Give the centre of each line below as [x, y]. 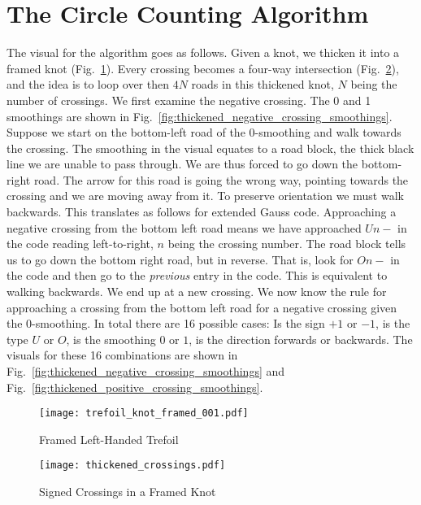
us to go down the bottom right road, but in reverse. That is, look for [180, 259]
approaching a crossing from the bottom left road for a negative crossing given [202, 307]
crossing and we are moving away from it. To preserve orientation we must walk [205, 196]
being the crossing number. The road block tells [287, 244]
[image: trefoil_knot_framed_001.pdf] [144, 414]
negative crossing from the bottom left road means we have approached [184, 227]
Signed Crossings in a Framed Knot [128, 492]
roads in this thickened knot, [263, 84]
